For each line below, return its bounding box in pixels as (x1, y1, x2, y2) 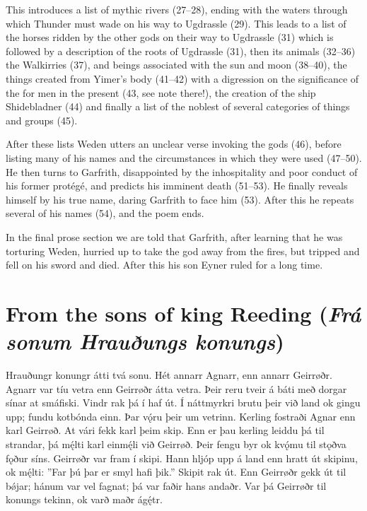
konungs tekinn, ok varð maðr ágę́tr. (6, 492, 163, 507)
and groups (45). (6, 112, 78, 127)
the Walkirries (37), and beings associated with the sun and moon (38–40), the (6, 57, 347, 72)
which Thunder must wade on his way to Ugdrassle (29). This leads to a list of (6, 16, 346, 30)
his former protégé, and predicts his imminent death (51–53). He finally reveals (6, 178, 348, 193)
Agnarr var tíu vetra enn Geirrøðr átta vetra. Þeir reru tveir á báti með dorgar (6, 381, 347, 396)
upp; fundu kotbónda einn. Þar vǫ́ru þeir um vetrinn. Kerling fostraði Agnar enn (6, 409, 356, 423)
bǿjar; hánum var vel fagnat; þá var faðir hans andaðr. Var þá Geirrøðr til (6, 478, 327, 493)
